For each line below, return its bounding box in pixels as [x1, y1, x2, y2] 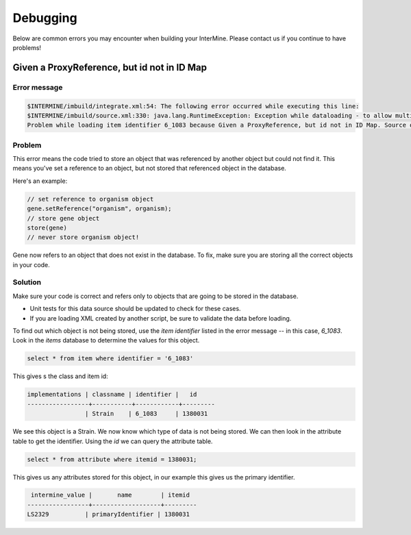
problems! [12, 43, 41, 51]
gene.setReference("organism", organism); [27, 205, 172, 212]
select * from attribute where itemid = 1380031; [27, 456, 197, 463]
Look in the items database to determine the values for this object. [12, 336, 200, 345]
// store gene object [27, 214, 100, 222]
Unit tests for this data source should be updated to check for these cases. [29, 305, 241, 313]
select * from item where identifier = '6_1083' [27, 355, 194, 362]
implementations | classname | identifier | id [27, 390, 197, 399]
